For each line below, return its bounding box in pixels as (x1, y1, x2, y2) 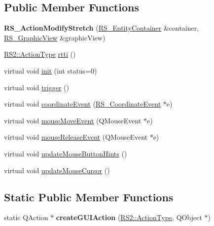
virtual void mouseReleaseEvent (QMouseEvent (4, 132, 147, 142)
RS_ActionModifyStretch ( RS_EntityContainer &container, (4, 23, 199, 33)
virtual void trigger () (4, 82, 69, 92)
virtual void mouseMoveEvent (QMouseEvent (4, 115, 142, 125)
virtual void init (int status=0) (4, 65, 97, 75)
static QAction (4, 212, 48, 223)
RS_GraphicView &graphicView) (4, 32, 106, 42)
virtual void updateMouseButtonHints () (4, 148, 127, 158)
